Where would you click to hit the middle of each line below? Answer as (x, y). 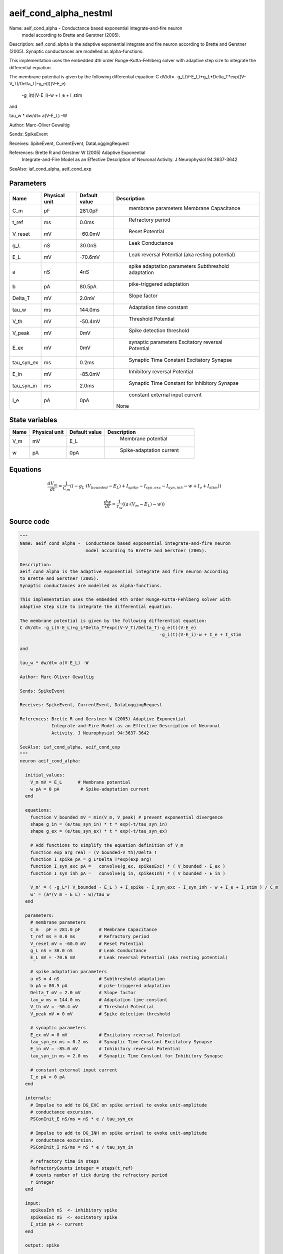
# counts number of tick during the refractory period (99, 1175)
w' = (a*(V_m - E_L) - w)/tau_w (70, 894)
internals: (38, 1098)
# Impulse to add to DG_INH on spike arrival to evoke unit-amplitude (119, 1133)
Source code (29, 521)
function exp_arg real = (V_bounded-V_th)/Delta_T (93, 852)
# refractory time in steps (65, 1161)
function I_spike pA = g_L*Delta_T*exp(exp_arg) (91, 859)
